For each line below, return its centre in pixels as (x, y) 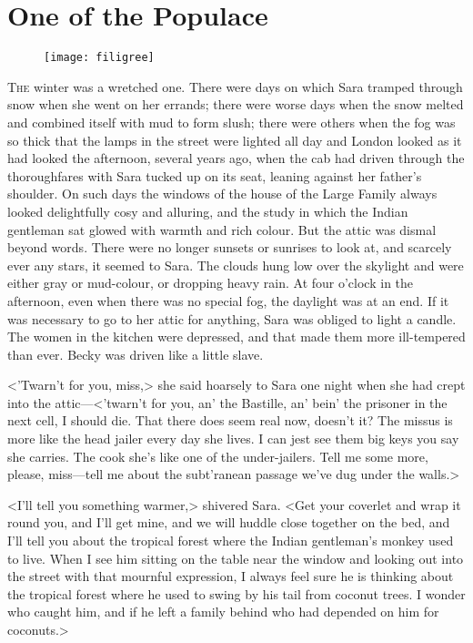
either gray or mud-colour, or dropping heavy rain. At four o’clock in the (211, 283)
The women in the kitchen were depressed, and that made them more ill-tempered (236, 337)
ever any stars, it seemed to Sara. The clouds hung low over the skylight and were (236, 265)
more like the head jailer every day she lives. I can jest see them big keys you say (233, 439)
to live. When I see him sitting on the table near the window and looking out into (236, 558)
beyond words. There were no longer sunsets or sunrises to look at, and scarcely (230, 247)
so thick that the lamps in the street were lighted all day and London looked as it (235, 140)
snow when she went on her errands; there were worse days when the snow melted (236, 104)
